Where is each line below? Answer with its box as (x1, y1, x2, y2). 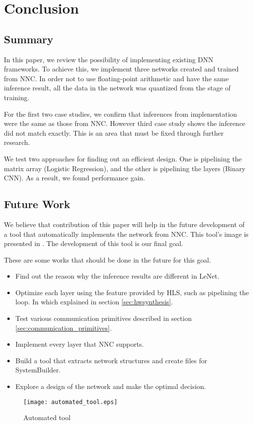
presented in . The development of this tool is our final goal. (4, 238, 183, 248)
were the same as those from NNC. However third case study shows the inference (4, 118, 246, 128)
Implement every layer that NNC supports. (15, 339, 144, 349)
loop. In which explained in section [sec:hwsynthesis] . (15, 297, 173, 307)
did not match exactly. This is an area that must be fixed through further (4, 127, 224, 138)
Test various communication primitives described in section (15, 313, 192, 323)
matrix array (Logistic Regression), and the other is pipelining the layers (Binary (4, 163, 246, 173)
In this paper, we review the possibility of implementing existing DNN (4, 54, 214, 64)
